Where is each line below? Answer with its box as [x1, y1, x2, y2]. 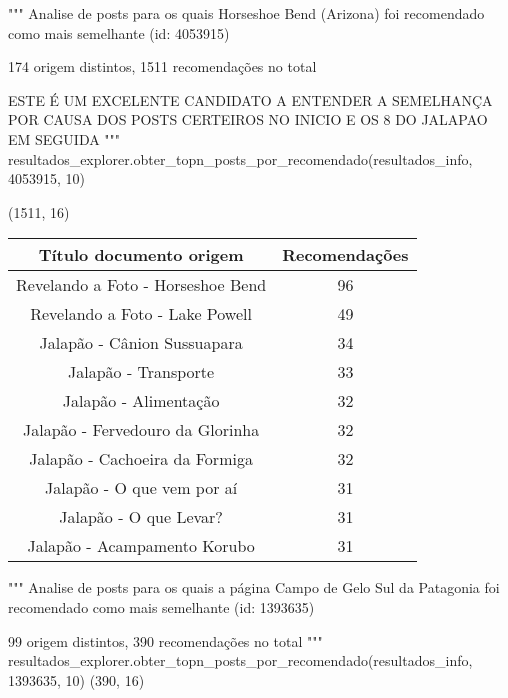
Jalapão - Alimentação [62, 389, 220, 413]
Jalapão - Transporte [68, 360, 215, 384]
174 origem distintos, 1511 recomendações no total [8, 56, 317, 77]
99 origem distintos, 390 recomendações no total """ [8, 630, 323, 651]
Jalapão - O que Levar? [59, 505, 223, 529]
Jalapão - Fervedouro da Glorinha [22, 418, 260, 442]
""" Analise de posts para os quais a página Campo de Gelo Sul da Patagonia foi [8, 577, 500, 598]
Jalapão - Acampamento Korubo [27, 534, 255, 558]
